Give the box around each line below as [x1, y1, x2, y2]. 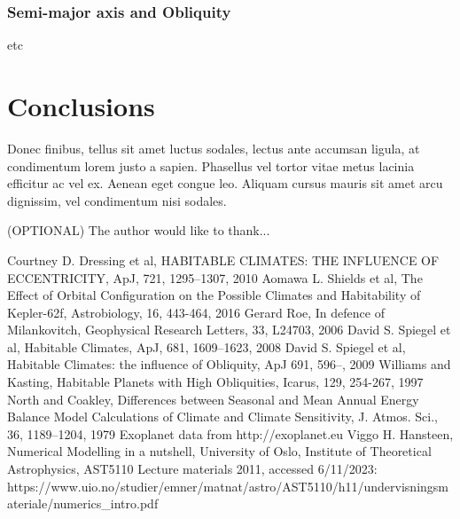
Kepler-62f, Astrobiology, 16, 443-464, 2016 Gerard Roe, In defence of [7, 303, 385, 321]
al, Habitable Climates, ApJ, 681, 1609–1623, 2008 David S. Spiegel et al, [7, 337, 406, 356]
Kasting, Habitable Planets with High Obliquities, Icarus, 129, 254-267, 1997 [7, 373, 424, 391]
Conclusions [7, 88, 155, 123]
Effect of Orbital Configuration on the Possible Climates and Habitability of [7, 286, 421, 304]
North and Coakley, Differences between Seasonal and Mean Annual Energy [7, 389, 419, 408]
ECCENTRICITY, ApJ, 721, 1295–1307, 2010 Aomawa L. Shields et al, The [7, 268, 423, 287]
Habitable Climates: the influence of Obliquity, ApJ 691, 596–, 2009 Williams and [7, 355, 451, 374]
